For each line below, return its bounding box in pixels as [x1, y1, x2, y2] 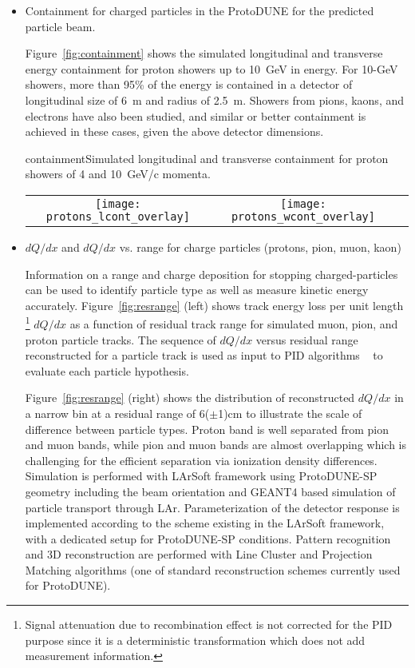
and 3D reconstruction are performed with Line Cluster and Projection [25, 546, 373, 563]
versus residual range [255, 331, 358, 348]
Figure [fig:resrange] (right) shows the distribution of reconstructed [25, 389, 355, 406]
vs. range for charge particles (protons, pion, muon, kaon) [119, 238, 401, 255]
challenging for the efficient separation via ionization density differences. [25, 451, 377, 468]
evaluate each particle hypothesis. [25, 362, 189, 379]
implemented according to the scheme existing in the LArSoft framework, [25, 515, 385, 531]
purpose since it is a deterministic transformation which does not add [25, 631, 366, 648]
